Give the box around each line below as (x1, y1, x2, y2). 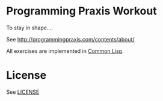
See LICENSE (6, 88, 40, 96)
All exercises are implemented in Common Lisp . (6, 47, 125, 55)
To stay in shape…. (6, 24, 53, 31)
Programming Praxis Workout (6, 4, 158, 18)
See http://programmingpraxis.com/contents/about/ (6, 35, 135, 43)
